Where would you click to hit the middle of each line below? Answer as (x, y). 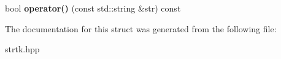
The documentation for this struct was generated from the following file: (141, 28)
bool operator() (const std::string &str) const (93, 8)
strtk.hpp (22, 49)
